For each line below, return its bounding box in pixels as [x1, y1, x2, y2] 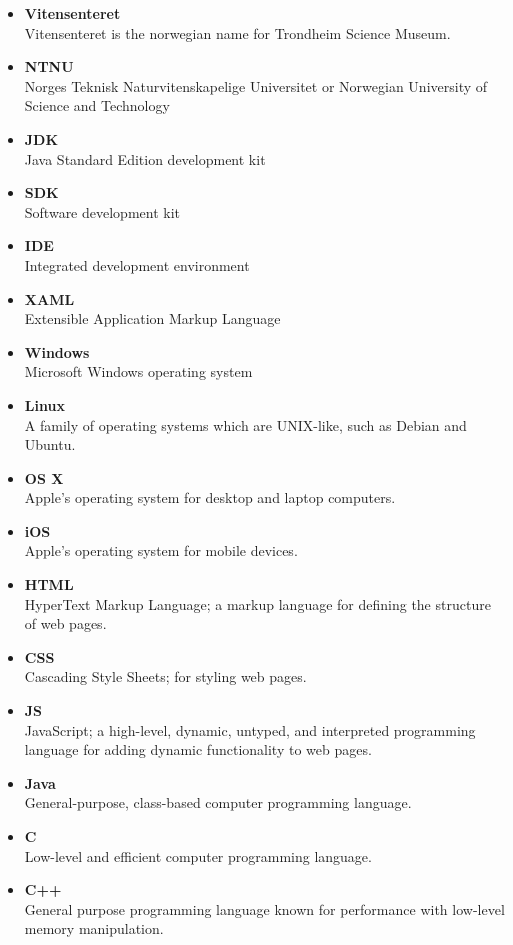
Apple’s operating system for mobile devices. [24, 540, 298, 561]
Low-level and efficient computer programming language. [24, 845, 372, 866]
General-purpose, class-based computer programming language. [24, 792, 412, 813]
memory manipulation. [24, 918, 164, 939]
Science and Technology [24, 95, 170, 116]
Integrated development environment [24, 254, 250, 275]
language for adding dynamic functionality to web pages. [24, 739, 372, 760]
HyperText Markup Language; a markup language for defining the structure [24, 593, 491, 614]
